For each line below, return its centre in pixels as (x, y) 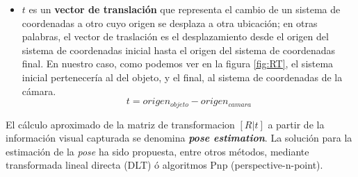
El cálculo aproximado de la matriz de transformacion (120, 124)
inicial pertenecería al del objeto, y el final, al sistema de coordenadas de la (182, 77)
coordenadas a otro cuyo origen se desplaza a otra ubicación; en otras (170, 23)
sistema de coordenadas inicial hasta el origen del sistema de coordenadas (178, 50)
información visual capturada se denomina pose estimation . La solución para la (179, 138)
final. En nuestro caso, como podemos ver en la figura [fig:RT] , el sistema (178, 64)
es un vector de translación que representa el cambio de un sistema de (185, 9)
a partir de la (296, 124)
